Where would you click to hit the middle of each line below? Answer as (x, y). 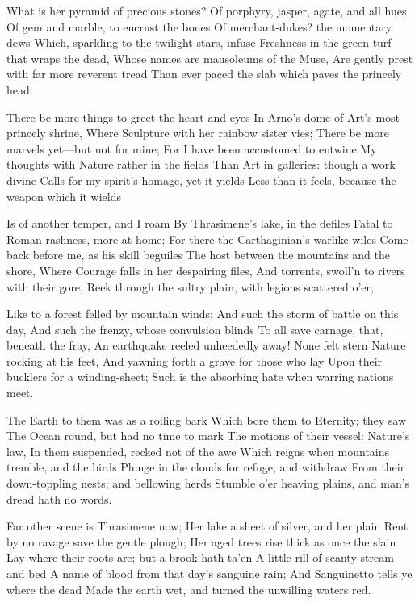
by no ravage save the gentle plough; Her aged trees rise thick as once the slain (201, 541)
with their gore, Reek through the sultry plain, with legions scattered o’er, (190, 286)
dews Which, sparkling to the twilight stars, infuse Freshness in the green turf (199, 42)
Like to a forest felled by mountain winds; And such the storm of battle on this (203, 314)
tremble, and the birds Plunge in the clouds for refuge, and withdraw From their (206, 467)
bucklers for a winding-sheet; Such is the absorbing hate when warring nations (200, 377)
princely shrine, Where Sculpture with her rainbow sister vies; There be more (198, 133)
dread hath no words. (59, 498)
